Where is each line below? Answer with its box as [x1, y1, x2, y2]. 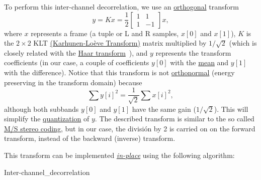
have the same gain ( [132, 103, 196, 114]
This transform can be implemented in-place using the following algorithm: [4, 149, 235, 160]
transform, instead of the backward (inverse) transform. [4, 133, 176, 143]
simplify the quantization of [4, 113, 90, 124]
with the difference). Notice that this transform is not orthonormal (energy [4, 67, 235, 77]
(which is [229, 38, 257, 48]
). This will [214, 103, 248, 114]
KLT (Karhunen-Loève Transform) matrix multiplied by [33, 38, 207, 48]
